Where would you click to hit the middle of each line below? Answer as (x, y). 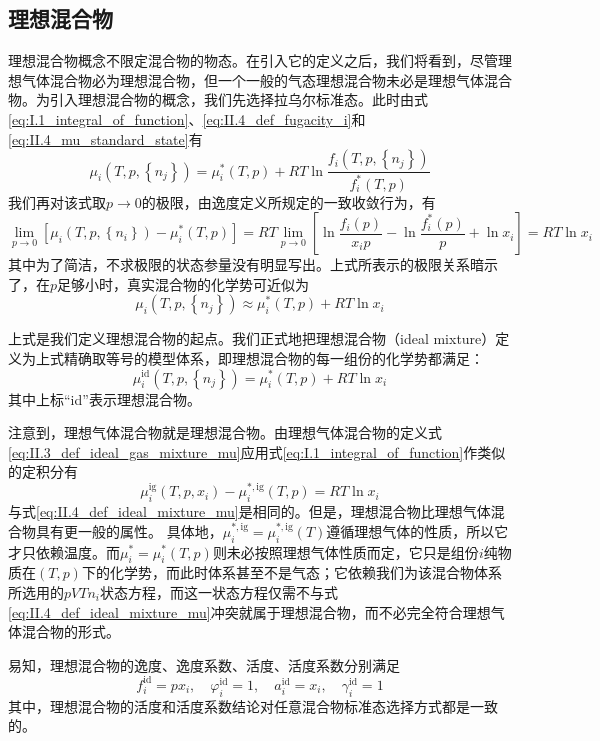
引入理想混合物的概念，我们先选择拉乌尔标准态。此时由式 (238, 99)
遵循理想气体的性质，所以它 (417, 530)
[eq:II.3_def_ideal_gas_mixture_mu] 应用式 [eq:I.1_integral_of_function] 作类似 (257, 451)
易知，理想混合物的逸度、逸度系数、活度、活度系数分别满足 (204, 664)
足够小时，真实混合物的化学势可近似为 (183, 283)
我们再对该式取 (57, 201)
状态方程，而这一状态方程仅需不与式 (218, 591)
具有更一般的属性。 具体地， (129, 530)
